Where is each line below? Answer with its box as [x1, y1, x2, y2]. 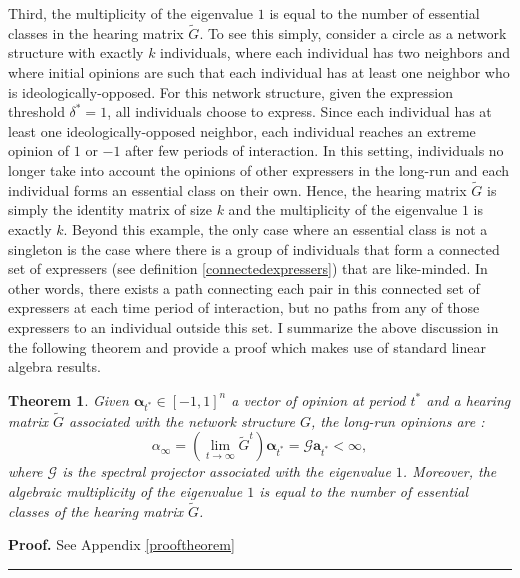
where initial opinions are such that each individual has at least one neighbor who [8, 62, 510, 82]
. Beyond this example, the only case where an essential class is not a [63, 218, 488, 239]
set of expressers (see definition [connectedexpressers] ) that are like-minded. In [8, 258, 488, 279]
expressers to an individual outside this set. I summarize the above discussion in [8, 316, 499, 337]
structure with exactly [8, 42, 144, 63]
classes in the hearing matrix [8, 22, 184, 43]
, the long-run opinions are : [310, 410, 485, 431]
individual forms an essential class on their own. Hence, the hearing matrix [8, 179, 467, 200]
